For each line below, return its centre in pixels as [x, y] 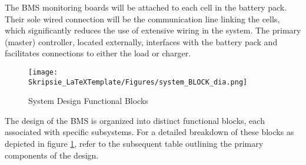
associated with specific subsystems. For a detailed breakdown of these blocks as [149, 132]
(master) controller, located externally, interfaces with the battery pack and [141, 41]
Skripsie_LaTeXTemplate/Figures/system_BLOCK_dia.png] [138, 82]
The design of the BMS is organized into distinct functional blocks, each [135, 120]
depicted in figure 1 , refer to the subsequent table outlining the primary [134, 144]
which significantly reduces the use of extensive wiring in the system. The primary [153, 30]
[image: [43, 72]
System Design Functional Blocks [88, 101]
